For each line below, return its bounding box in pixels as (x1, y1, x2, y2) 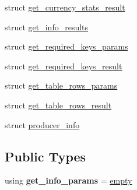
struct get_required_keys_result (5, 59, 122, 72)
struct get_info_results (5, 20, 89, 33)
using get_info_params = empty (5, 174, 132, 187)
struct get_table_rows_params (5, 79, 118, 92)
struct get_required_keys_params (5, 40, 128, 52)
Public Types (5, 147, 86, 165)
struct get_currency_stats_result (5, 1, 125, 13)
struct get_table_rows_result (5, 98, 112, 111)
